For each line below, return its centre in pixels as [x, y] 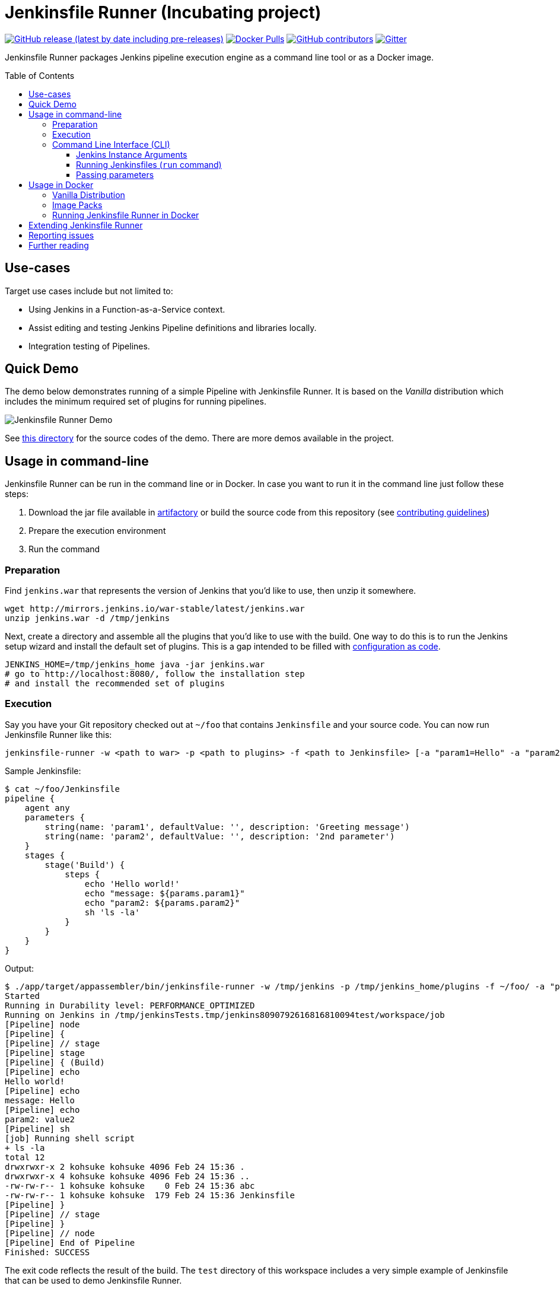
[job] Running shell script [70, 1138]
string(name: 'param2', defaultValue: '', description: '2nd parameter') [220, 836]
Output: [20, 968]
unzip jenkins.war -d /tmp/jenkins [87, 618]
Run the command [64, 549]
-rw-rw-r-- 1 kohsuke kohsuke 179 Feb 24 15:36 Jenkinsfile [150, 1195]
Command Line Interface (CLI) [111, 144]
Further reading [59, 245]
